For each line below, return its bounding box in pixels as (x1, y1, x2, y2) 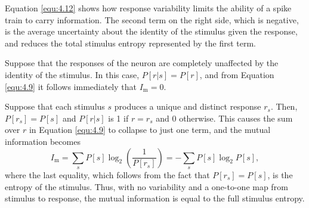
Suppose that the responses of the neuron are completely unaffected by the (5, 57, 279, 69)
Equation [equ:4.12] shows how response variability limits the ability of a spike (5, 2, 292, 14)
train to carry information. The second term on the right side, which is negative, (5, 13, 299, 26)
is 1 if (108, 111, 129, 124)
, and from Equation (199, 68, 274, 80)
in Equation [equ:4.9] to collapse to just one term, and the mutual (29, 123, 271, 136)
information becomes (5, 135, 81, 147)
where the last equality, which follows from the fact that (5, 168, 210, 181)
